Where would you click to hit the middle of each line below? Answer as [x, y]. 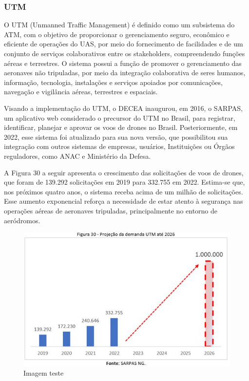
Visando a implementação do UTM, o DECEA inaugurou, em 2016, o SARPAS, [123, 108]
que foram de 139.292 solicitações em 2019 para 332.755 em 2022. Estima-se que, [124, 182]
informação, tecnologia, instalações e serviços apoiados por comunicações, [113, 82]
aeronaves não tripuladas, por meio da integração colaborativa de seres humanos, [125, 73]
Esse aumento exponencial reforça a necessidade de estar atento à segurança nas [124, 201]
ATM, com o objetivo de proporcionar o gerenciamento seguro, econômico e [117, 34]
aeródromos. [22, 220]
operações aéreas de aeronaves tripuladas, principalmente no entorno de [111, 210]
